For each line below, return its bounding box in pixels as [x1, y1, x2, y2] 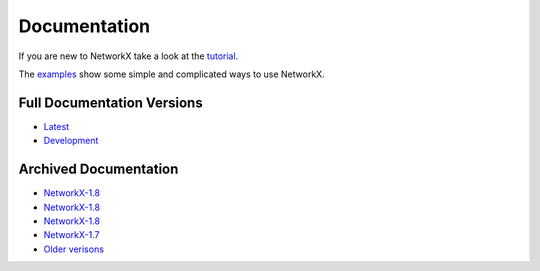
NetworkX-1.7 [43, 229, 100, 241]
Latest [43, 120, 70, 132]
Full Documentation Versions [18, 94, 204, 111]
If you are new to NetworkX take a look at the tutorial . [18, 50, 239, 62]
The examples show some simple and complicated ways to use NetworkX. [18, 68, 325, 80]
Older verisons [43, 243, 105, 255]
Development [43, 135, 99, 147]
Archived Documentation [18, 161, 179, 178]
